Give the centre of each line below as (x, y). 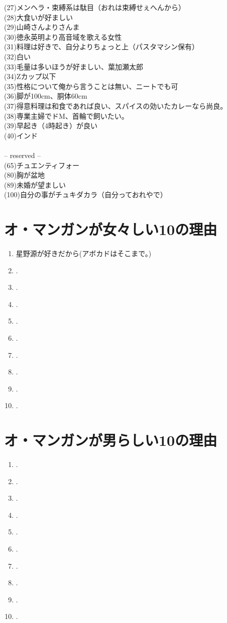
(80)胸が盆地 (24, 175)
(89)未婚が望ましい (35, 184)
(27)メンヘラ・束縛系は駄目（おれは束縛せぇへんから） (95, 7)
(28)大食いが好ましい (38, 17)
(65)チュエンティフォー (42, 165)
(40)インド (21, 135)
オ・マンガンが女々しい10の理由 (111, 229)
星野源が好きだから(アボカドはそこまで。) (84, 253)
